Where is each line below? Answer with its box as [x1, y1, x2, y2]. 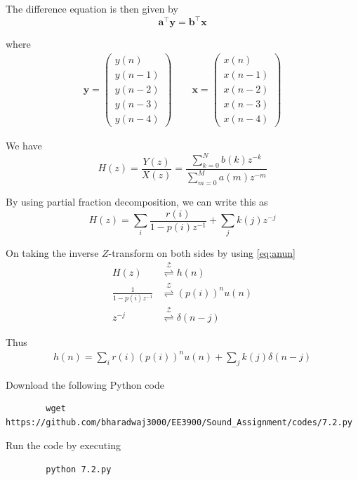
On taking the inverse [6, 246, 99, 260]
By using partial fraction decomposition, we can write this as [6, 194, 268, 208]
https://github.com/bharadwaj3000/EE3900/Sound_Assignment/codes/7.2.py [6, 417, 352, 427]
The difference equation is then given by [6, 1, 178, 15]
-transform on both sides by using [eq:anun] [108, 246, 296, 260]
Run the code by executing [6, 438, 121, 453]
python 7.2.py [46, 465, 112, 475]
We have [6, 138, 42, 152]
